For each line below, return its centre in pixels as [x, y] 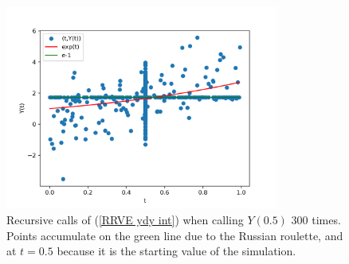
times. [326, 219]
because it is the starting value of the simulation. [176, 251]
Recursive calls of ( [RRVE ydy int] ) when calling [125, 219]
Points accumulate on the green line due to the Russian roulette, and [175, 235]
